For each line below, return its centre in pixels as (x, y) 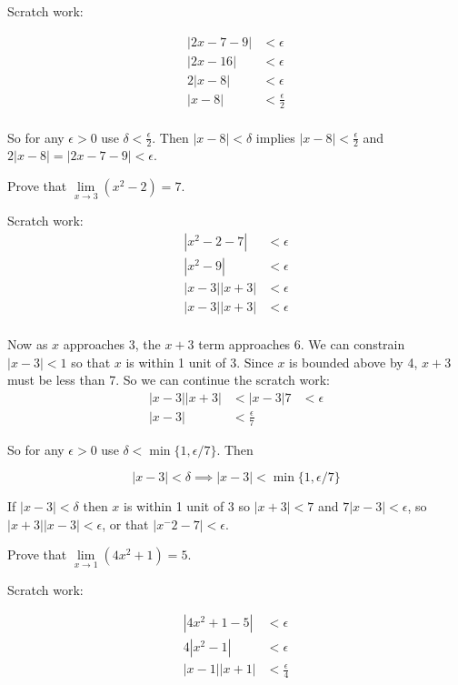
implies (275, 137)
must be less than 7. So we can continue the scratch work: (169, 380)
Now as (28, 343)
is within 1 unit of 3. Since (199, 362)
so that (91, 362)
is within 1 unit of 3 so (187, 506)
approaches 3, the (112, 343)
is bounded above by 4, (353, 362)
